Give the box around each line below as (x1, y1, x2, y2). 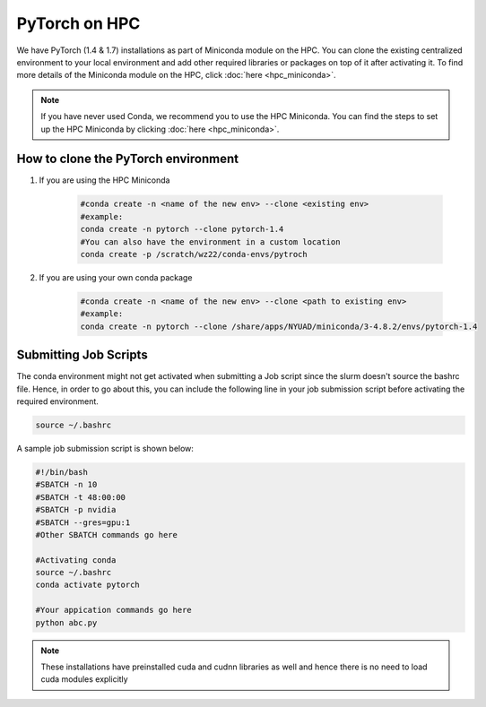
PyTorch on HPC (16, 13, 141, 33)
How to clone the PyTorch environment (16, 151, 239, 167)
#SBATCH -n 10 (35, 479, 98, 490)
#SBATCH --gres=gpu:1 (35, 517, 131, 528)
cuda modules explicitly (40, 674, 129, 685)
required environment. (16, 395, 99, 407)
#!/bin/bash (35, 467, 89, 477)
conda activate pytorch (35, 580, 141, 591)
